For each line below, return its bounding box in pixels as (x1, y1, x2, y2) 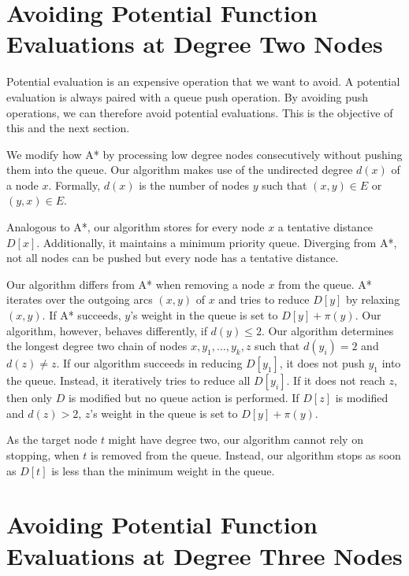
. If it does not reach (286, 372, 385, 389)
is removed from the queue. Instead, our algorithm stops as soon (91, 447, 401, 463)
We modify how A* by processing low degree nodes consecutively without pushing (6, 146, 403, 162)
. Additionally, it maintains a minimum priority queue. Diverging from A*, (36, 234, 397, 250)
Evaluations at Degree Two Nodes (6, 28, 383, 60)
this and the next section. (6, 120, 130, 136)
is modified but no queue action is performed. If (68, 390, 299, 406)
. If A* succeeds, (42, 307, 121, 323)
